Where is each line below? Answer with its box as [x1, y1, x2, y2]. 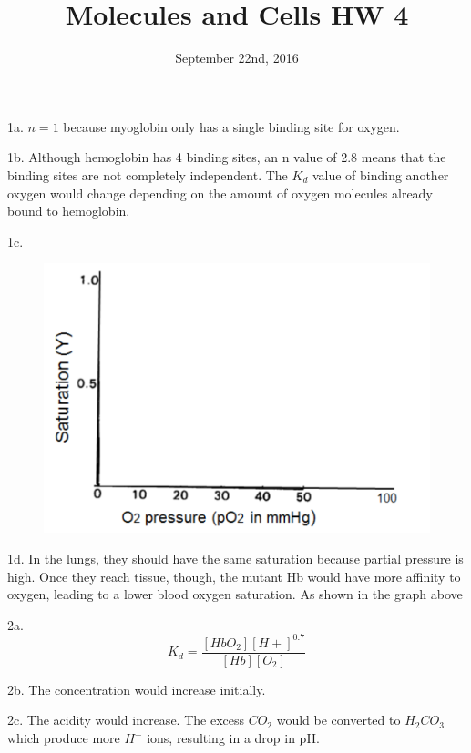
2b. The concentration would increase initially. [7, 679, 266, 698]
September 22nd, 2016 [175, 48, 299, 67]
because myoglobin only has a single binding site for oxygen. [63, 117, 400, 136]
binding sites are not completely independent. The [7, 165, 288, 184]
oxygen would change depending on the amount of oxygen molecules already [7, 183, 433, 202]
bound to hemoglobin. [7, 201, 130, 220]
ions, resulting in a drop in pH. [147, 728, 320, 748]
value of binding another [312, 165, 449, 184]
